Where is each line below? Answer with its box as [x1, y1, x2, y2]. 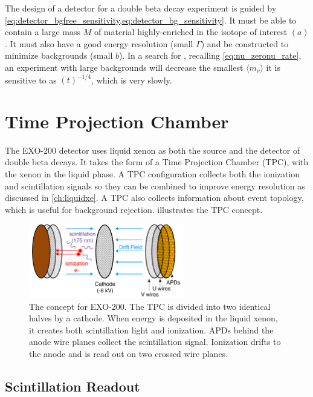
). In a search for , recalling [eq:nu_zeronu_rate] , [118, 49, 302, 62]
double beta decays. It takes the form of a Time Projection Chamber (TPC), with [5, 156, 309, 168]
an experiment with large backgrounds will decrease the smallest [5, 61, 244, 73]
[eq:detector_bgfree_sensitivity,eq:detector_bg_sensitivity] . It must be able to [5, 13, 297, 26]
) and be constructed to [201, 37, 289, 50]
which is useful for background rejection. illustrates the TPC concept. [5, 203, 263, 215]
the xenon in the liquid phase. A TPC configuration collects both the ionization [5, 167, 300, 180]
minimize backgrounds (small [5, 49, 113, 62]
